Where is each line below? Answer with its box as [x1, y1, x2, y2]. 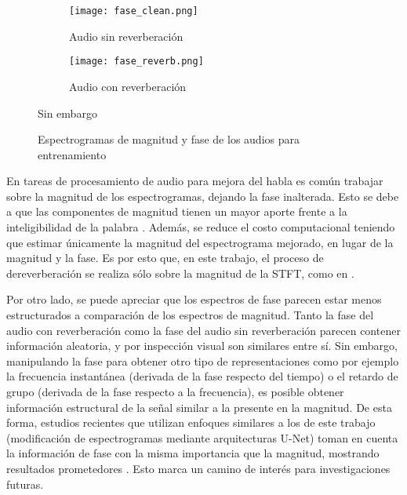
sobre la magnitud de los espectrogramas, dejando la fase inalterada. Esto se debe [6, 187, 399, 204]
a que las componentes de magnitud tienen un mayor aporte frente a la [6, 203, 347, 220]
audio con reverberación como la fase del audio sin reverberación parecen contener [6, 322, 401, 338]
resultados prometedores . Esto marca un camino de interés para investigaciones [6, 460, 391, 476]
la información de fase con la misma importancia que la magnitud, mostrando [6, 445, 380, 461]
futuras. [6, 475, 44, 492]
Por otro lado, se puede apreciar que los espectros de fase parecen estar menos [6, 291, 382, 308]
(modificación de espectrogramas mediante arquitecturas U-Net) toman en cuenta [6, 429, 398, 446]
